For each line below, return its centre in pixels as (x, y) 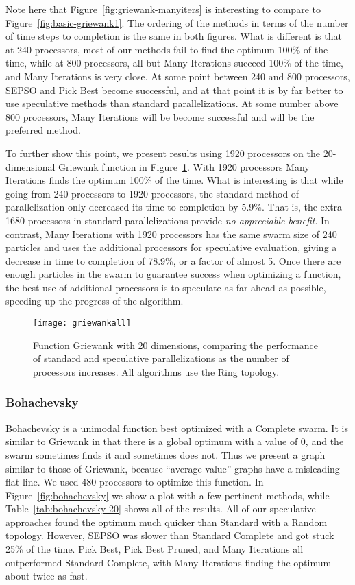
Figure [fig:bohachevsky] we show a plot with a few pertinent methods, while (168, 495)
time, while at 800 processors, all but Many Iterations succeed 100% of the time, (174, 63)
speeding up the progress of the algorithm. (95, 301)
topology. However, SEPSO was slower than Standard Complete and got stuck (170, 535)
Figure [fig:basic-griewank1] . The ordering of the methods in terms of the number (177, 22)
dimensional (30, 166)
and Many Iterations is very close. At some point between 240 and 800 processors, (178, 76)
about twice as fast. (47, 576)
